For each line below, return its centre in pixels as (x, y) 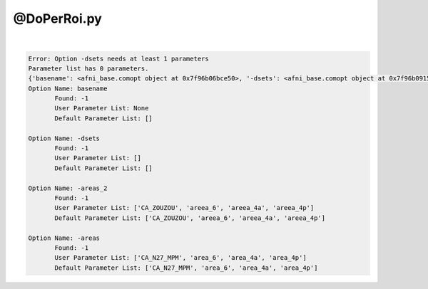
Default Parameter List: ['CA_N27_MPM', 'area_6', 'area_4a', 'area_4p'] (186, 268)
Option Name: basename (68, 88)
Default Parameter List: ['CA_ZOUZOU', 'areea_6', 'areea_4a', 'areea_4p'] (190, 218)
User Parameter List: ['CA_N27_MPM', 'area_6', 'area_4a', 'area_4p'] (180, 258)
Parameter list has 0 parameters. (88, 68)
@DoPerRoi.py (58, 19)
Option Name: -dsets (64, 138)
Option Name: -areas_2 (68, 188)
